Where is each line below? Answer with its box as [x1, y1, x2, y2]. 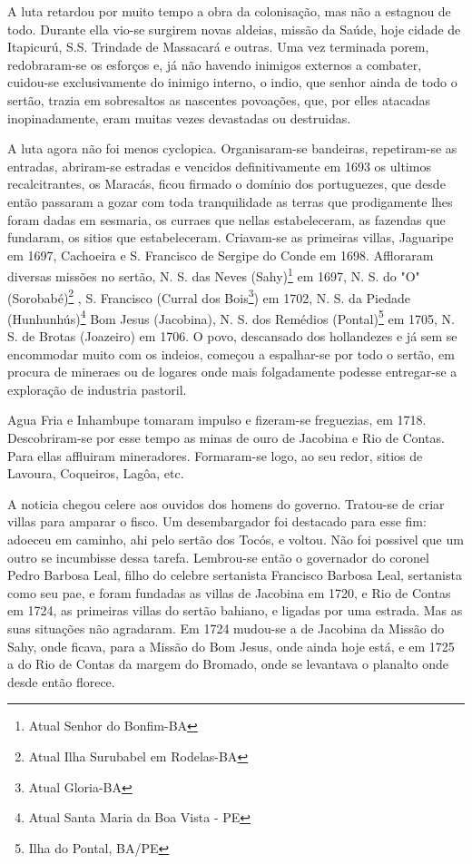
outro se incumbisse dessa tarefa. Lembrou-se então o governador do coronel [7, 547, 429, 566]
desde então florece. [7, 672, 115, 691]
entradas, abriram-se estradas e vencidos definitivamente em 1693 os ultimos [7, 156, 431, 175]
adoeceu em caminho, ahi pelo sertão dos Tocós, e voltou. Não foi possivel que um [7, 530, 464, 548]
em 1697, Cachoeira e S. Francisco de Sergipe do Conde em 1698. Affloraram [7, 245, 434, 264]
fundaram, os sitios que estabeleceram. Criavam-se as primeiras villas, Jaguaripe [7, 228, 454, 247]
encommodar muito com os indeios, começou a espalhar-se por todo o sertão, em [7, 344, 455, 363]
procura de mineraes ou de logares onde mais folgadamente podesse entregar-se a [7, 362, 457, 381]
